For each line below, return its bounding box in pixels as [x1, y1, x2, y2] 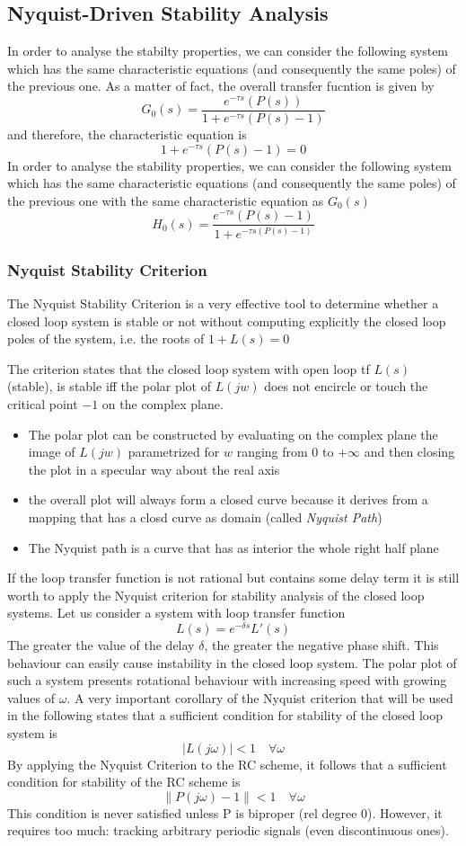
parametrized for [127, 442, 220, 461]
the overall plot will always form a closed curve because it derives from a [28, 490, 428, 509]
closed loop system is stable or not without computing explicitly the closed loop [7, 311, 446, 330]
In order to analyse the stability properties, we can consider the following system [7, 156, 452, 174]
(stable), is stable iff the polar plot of [7, 377, 211, 396]
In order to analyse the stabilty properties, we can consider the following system [7, 41, 449, 60]
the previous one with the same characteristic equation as [7, 191, 324, 209]
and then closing [364, 442, 455, 461]
